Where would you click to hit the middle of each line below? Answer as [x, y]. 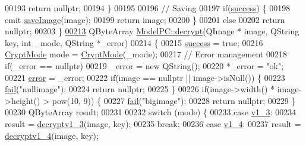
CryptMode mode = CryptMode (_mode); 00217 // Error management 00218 [146, 54]
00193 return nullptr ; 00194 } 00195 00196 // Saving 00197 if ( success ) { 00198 [148, 8]
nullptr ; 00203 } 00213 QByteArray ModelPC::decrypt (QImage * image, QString [152, 31]
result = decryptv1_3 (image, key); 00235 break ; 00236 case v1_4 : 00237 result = [153, 123]
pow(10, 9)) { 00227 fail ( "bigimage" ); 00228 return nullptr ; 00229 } [174, 100]
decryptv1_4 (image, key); [52, 135]
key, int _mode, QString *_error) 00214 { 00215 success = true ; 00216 [134, 42]
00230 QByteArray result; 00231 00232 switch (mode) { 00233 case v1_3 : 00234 [151, 112]
